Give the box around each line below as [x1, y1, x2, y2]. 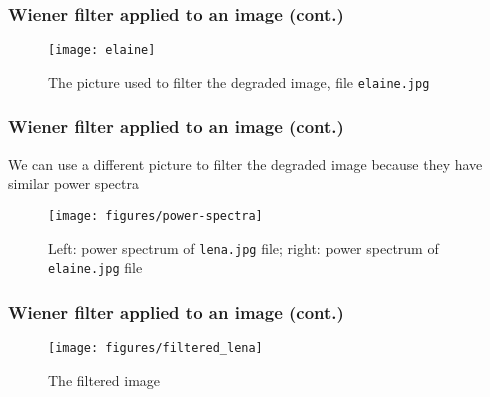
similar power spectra [8, 173, 139, 194]
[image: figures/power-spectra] [48, 208, 263, 223]
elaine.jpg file [48, 257, 143, 278]
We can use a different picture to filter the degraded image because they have [8, 153, 483, 174]
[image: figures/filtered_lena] [48, 341, 263, 356]
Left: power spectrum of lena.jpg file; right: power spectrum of [48, 237, 439, 258]
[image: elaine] [48, 43, 156, 58]
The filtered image [48, 369, 161, 390]
